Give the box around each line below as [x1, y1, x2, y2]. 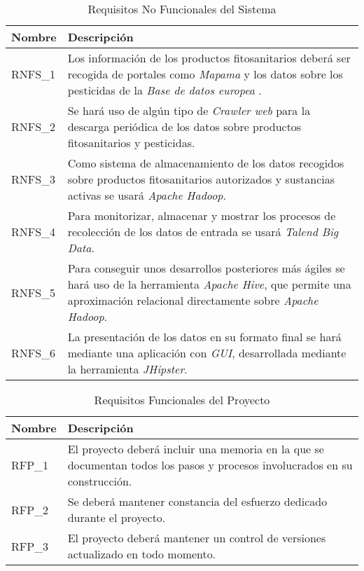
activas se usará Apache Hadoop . [67, 187, 227, 203]
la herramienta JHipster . [67, 361, 188, 377]
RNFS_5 [11, 284, 56, 301]
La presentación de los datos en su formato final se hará [67, 329, 342, 345]
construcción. [67, 473, 132, 489]
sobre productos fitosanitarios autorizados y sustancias [67, 171, 335, 187]
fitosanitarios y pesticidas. [67, 135, 195, 151]
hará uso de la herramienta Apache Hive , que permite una [67, 276, 351, 292]
